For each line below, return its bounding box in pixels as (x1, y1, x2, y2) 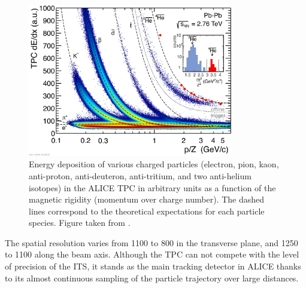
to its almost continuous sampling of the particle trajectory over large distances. (5, 271, 299, 284)
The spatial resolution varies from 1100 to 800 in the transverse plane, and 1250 (5, 236, 298, 249)
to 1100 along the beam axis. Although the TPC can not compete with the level (5, 248, 299, 261)
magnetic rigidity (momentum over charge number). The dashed (29, 193, 264, 206)
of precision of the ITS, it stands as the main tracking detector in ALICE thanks (5, 260, 301, 272)
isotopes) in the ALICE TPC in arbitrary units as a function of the (29, 181, 276, 194)
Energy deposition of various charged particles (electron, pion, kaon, (29, 158, 279, 170)
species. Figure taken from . (29, 216, 131, 229)
